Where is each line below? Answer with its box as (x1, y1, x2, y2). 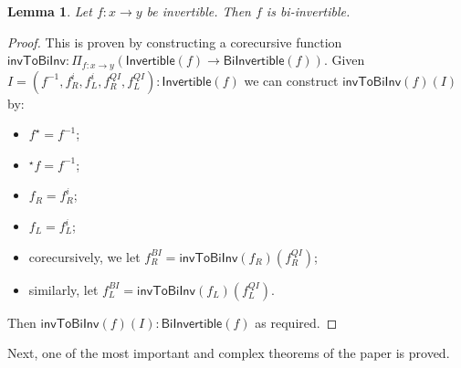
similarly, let (28, 279, 99, 299)
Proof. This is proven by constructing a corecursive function (7, 32, 342, 51)
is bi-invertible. (266, 2, 351, 20)
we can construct (244, 70, 339, 89)
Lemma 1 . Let (7, 2, 92, 20)
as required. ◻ (255, 312, 338, 331)
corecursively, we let (28, 247, 141, 266)
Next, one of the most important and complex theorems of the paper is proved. (7, 343, 450, 363)
